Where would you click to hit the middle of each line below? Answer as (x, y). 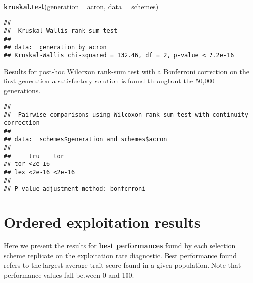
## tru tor (34, 156)
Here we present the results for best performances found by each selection (120, 245)
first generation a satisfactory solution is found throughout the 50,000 (109, 81)
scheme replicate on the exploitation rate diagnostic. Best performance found (121, 255)
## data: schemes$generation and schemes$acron (85, 140)
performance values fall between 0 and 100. (69, 274)
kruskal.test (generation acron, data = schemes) (81, 6)
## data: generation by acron (55, 47)
